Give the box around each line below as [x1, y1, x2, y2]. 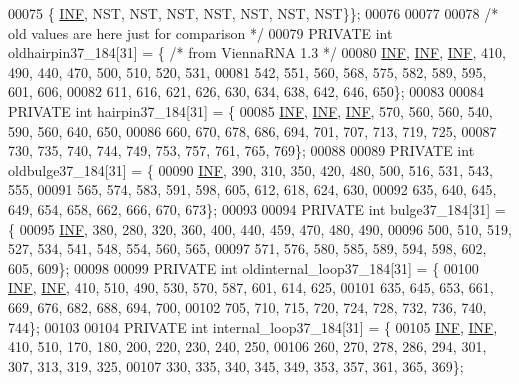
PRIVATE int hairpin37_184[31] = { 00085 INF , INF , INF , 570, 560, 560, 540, [8, 100, 493, 121]
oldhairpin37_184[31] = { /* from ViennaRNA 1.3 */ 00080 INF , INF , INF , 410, [8, 42, 506, 63]
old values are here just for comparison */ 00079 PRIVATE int [8, 22, 393, 43]
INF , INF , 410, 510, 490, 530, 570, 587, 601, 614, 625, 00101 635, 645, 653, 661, [8, 277, 494, 298]
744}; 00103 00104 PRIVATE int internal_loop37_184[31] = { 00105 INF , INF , [8, 316, 498, 337]
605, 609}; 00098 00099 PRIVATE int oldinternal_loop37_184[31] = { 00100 [8, 257, 479, 278]
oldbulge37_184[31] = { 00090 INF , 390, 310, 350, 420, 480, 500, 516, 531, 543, [8, 159, 493, 180]
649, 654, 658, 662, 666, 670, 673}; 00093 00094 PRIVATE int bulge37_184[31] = [8, 198, 506, 219]
